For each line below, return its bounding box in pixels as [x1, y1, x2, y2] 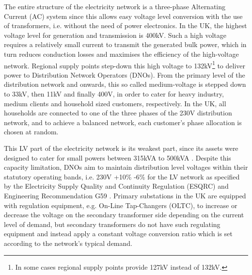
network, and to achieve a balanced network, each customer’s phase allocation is [4, 117, 242, 127]
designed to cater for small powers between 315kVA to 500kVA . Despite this [4, 152, 231, 162]
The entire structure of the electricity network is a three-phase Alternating [4, 1, 226, 11]
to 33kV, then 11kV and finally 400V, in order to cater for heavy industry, [4, 89, 224, 98]
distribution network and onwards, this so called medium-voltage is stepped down [4, 79, 246, 89]
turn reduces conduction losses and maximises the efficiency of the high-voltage [4, 49, 239, 59]
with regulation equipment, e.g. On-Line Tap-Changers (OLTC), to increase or [4, 200, 237, 210]
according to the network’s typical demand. [4, 238, 132, 248]
